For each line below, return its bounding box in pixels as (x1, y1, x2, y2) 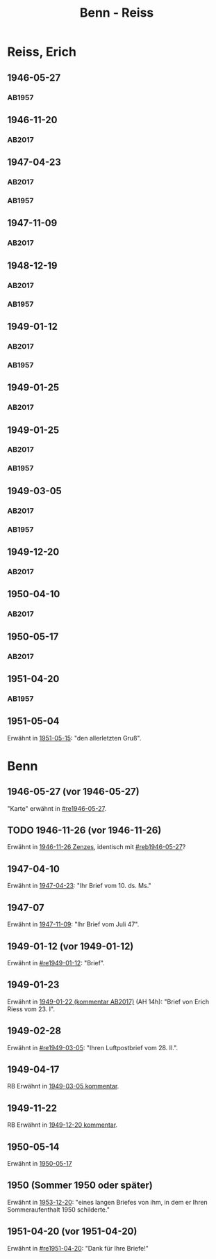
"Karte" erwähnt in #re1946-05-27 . (7, 804, 106, 812)
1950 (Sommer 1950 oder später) (7, 1180, 153, 1191)
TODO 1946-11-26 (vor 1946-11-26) (7, 825, 162, 837)
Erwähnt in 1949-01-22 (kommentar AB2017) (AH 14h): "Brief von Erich (7, 997, 210, 1006)
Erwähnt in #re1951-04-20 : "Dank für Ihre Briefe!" (7, 1244, 149, 1252)
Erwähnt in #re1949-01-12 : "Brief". (7, 958, 106, 967)
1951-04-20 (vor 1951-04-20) (7, 1226, 138, 1237)
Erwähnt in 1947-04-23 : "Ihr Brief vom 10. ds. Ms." (7, 882, 151, 890)
